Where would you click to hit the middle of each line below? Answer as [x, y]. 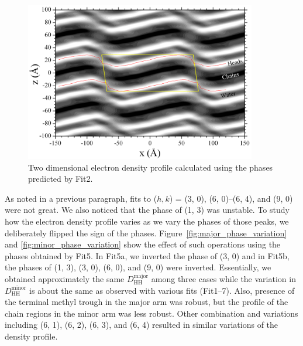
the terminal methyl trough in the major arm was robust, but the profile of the [147, 302]
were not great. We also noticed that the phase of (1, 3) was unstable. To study [147, 210]
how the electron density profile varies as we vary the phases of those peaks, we [147, 221]
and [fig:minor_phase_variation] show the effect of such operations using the [143, 244]
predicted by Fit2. [61, 179]
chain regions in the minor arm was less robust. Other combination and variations [151, 313]
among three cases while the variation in [223, 279]
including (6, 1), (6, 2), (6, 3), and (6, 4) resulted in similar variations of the [142, 325]
